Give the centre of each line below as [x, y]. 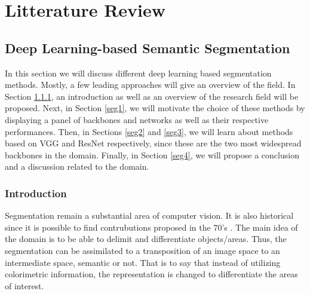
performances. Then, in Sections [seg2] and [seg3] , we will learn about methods [149, 131]
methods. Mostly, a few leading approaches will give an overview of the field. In [150, 85]
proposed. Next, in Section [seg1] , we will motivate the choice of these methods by [155, 108]
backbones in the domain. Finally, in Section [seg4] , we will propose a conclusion [152, 154]
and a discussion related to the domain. [77, 166]
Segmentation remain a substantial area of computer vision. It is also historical [149, 215]
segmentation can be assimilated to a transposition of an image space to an [142, 250]
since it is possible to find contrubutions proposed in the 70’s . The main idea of [151, 227]
